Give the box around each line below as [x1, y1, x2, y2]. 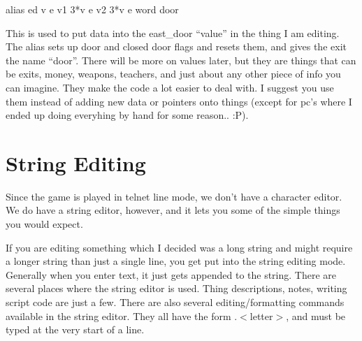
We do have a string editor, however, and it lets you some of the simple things [6, 203, 340, 217]
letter [249, 308, 273, 323]
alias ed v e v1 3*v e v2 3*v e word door [6, 2, 179, 16]
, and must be [286, 308, 346, 323]
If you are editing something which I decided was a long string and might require [6, 240, 353, 254]
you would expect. [6, 217, 83, 231]
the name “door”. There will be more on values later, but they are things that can [6, 52, 356, 67]
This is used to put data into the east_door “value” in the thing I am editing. [6, 25, 340, 40]
